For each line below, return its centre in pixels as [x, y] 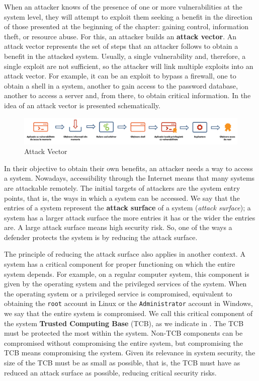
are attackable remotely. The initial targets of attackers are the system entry [122, 187]
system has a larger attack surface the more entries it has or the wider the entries [130, 217]
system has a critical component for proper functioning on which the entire [120, 264]
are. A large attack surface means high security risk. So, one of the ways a [118, 227]
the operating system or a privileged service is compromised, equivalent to [118, 293]
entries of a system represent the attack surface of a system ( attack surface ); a [127, 208]
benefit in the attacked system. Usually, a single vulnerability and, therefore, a [125, 56]
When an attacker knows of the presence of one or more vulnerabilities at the [123, 7]
